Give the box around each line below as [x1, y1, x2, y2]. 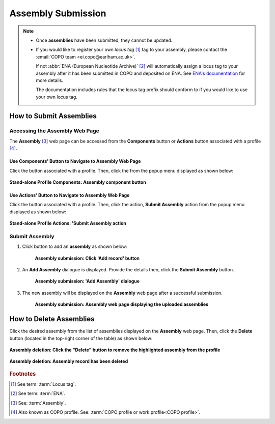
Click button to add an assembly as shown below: [22, 243, 127, 249]
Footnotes [9, 370, 36, 377]
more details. [36, 77, 64, 83]
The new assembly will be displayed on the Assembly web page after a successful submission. [22, 290, 223, 296]
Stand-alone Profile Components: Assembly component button [9, 179, 146, 185]
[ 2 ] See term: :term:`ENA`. [11, 390, 66, 397]
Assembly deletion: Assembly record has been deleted [9, 358, 128, 364]
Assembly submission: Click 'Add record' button [35, 255, 140, 261]
